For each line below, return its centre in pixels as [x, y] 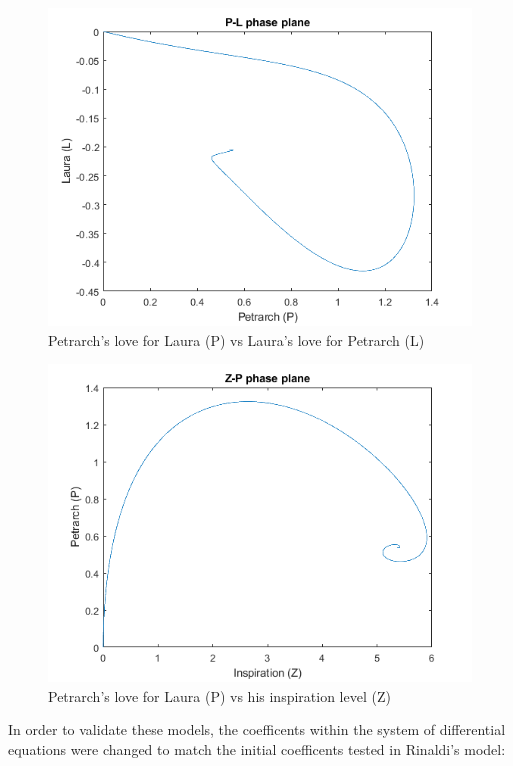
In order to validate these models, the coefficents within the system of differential [257, 729]
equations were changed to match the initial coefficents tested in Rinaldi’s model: [257, 748]
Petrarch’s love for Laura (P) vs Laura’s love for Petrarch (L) [236, 339]
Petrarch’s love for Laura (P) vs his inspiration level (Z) [219, 695]
